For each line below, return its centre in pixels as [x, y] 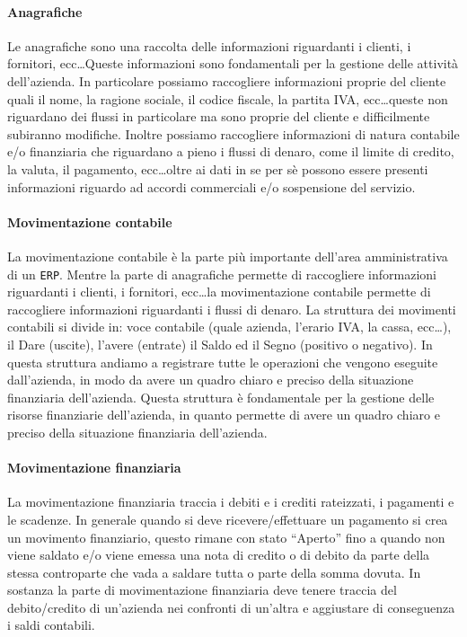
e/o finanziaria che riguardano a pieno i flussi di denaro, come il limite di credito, [231, 151]
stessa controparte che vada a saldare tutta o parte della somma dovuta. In [214, 572]
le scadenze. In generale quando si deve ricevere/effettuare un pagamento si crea [228, 519]
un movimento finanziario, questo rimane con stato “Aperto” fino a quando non [226, 537]
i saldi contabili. [51, 625]
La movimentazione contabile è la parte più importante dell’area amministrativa [228, 256]
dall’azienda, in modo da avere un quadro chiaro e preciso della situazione [211, 380]
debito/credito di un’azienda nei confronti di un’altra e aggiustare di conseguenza [231, 607]
